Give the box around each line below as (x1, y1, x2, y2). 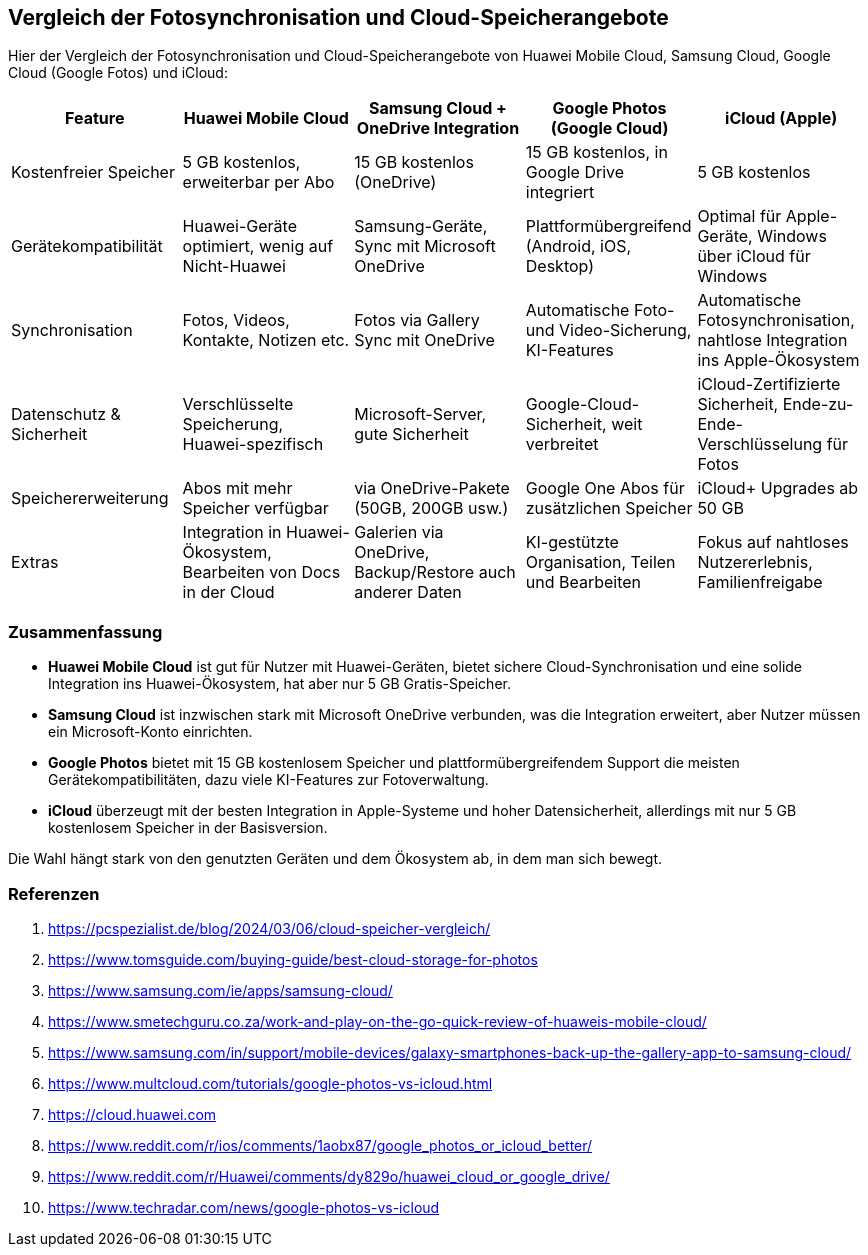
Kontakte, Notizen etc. (182, 330, 350, 351)
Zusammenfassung (8, 621, 163, 642)
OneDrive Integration (356, 118, 520, 139)
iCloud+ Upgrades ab (697, 478, 859, 499)
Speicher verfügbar (182, 498, 329, 519)
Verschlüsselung (697, 434, 823, 455)
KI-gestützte (525, 532, 619, 553)
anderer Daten (354, 582, 462, 603)
